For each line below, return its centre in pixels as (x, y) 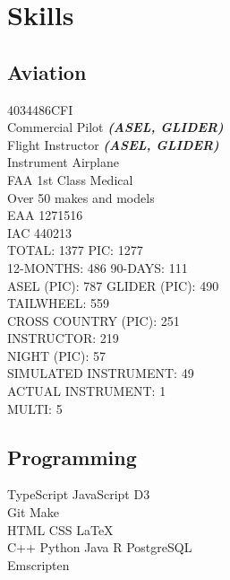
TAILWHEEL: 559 (58, 303)
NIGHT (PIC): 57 (56, 355)
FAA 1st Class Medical (70, 179)
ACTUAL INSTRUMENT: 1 (87, 391)
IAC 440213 (39, 232)
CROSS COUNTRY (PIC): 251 (94, 320)
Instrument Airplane (64, 162)
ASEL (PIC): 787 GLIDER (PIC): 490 (113, 285)
